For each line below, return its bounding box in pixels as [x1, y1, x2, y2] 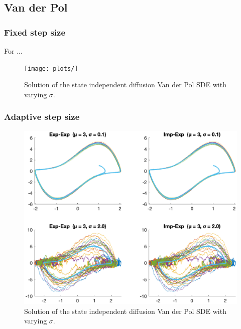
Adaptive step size [4, 110, 80, 123]
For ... [4, 46, 23, 56]
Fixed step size [4, 26, 66, 38]
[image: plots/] [24, 65, 78, 72]
